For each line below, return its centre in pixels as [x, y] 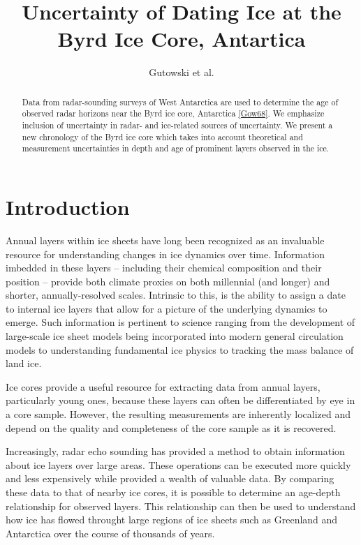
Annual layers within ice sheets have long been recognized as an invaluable [165, 240]
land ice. [24, 363]
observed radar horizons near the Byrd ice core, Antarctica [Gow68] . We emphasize [173, 113]
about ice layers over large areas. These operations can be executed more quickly [178, 464]
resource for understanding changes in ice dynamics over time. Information [165, 254]
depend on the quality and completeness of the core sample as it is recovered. [171, 427]
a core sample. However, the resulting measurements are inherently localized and [178, 414]
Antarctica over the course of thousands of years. [110, 533]
